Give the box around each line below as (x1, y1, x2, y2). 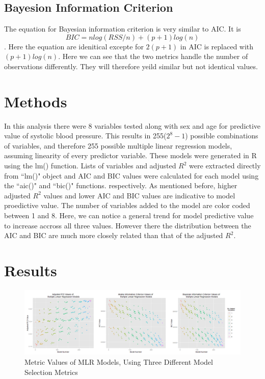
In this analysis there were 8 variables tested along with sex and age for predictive (4, 120, 261, 131)
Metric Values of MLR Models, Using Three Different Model (24, 357, 213, 367)
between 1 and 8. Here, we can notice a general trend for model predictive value (4, 210, 254, 221)
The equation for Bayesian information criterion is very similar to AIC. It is (4, 23, 241, 34)
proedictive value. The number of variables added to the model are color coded (4, 200, 250, 211)
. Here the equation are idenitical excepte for (4, 41, 144, 51)
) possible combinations (185, 130, 258, 141)
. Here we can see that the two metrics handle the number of (58, 51, 248, 62)
